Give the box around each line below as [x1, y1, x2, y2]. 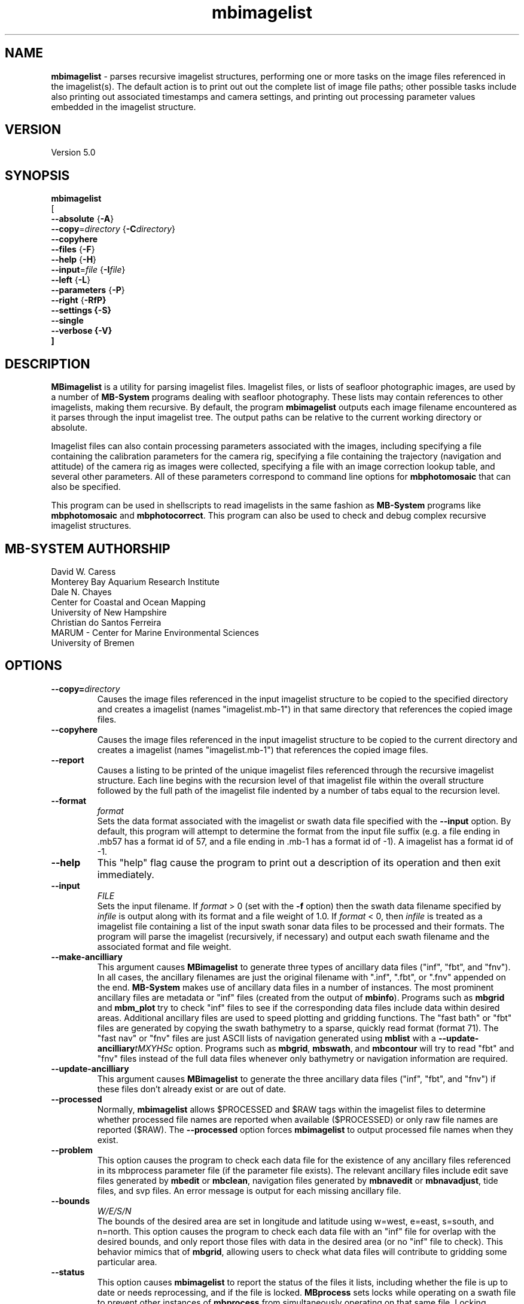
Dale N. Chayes [51, 586, 112, 597]
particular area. [97, 1256, 157, 1267]
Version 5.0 [51, 147, 96, 158]
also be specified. [51, 482, 121, 492]
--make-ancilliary [51, 951, 123, 962]
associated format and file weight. [97, 941, 231, 952]
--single [51, 315, 84, 326]
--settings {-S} [51, 305, 112, 316]
